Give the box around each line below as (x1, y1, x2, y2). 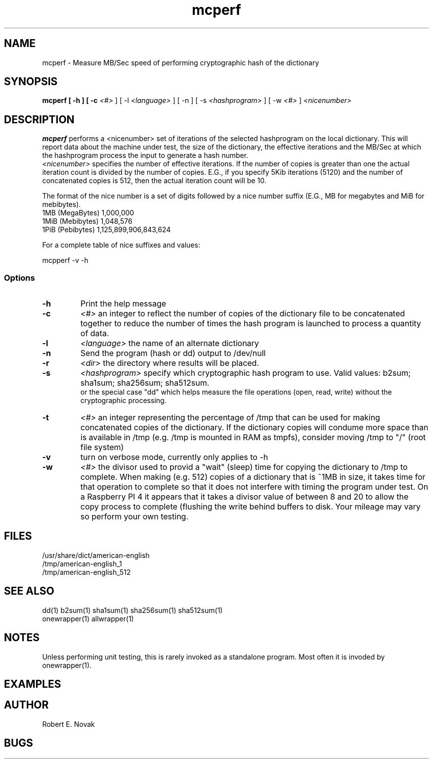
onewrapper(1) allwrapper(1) (42, 614, 134, 623)
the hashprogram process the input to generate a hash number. (42, 151, 249, 160)
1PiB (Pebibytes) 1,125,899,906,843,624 (42, 225, 171, 234)
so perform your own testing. (80, 511, 188, 522)
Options (4, 272, 35, 283)
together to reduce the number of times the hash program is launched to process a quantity (80, 318, 421, 329)
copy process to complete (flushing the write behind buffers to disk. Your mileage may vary (80, 502, 421, 512)
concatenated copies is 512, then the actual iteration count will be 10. (42, 176, 266, 185)
